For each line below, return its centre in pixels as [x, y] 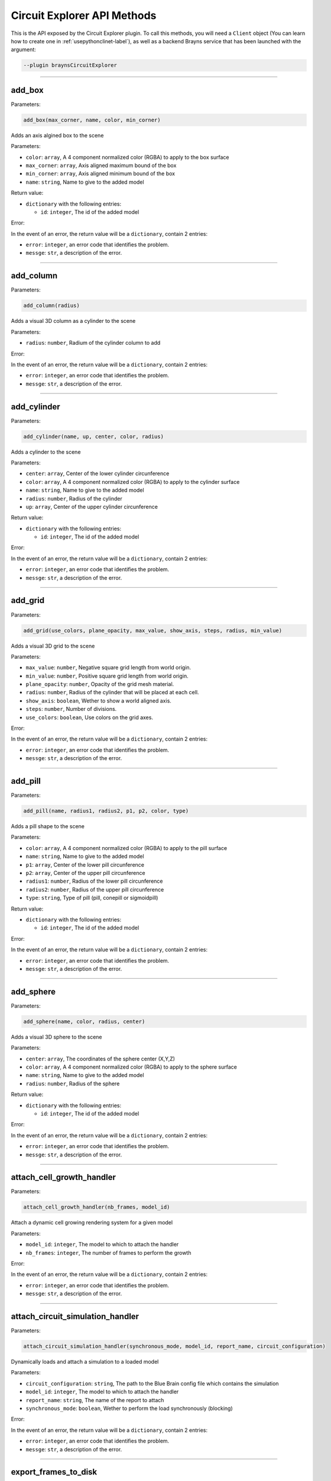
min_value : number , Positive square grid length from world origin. [107, 676]
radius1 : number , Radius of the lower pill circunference [94, 881]
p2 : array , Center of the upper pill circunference [85, 873]
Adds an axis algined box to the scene [57, 135]
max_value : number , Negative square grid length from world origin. [108, 668]
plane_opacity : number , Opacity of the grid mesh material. [100, 684]
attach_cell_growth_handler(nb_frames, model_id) [97, 1207]
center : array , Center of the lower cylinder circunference [98, 473]
